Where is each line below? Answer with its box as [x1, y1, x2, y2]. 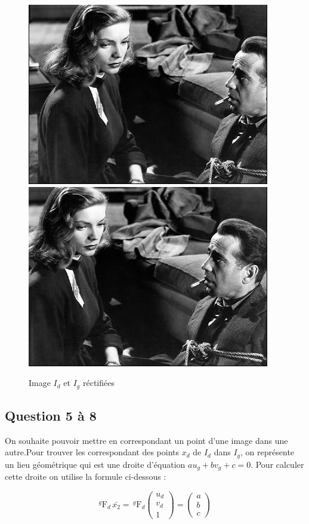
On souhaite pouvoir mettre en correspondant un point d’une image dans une [5, 434, 288, 446]
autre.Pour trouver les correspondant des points [5, 446, 180, 458]
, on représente [240, 446, 295, 458]
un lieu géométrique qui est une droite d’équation [5, 458, 186, 470]
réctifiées [82, 376, 115, 389]
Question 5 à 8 [5, 406, 97, 425]
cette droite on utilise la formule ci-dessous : [5, 470, 166, 483]
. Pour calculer [251, 458, 304, 470]
